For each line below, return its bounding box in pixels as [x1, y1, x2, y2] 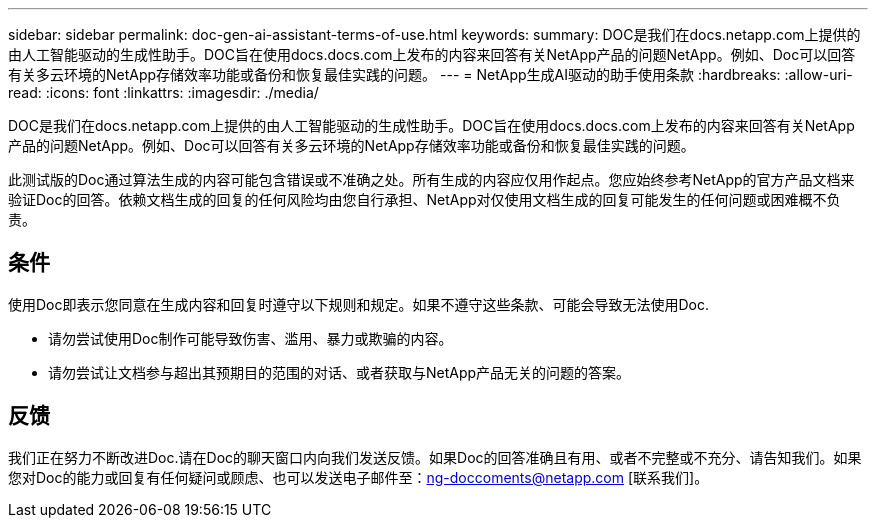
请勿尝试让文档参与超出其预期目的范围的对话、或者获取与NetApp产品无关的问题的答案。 [48, 363, 631, 381]
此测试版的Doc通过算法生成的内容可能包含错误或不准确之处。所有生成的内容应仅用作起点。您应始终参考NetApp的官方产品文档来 [8, 171, 855, 188]
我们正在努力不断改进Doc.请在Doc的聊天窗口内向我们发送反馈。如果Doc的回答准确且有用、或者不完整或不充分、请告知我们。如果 [8, 448, 862, 466]
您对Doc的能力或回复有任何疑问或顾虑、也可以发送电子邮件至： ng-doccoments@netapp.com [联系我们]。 [8, 468, 709, 486]
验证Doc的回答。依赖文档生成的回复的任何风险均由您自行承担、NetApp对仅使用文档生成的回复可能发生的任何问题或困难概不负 [8, 191, 841, 208]
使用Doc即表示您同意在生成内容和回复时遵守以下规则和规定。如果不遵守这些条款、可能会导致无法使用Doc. [8, 295, 710, 313]
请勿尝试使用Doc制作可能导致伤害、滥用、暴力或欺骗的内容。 [48, 329, 453, 347]
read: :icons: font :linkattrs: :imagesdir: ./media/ [8, 84, 319, 101]
